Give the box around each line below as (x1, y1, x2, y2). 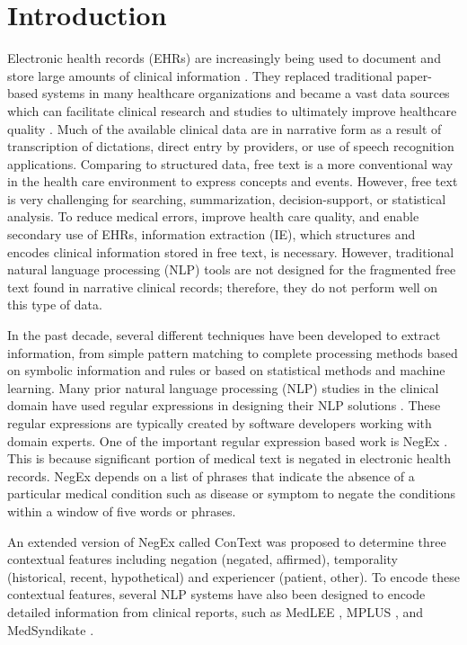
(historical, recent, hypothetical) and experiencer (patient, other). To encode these (7, 567, 460, 586)
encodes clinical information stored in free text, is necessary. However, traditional (7, 242, 454, 261)
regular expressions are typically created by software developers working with (7, 414, 432, 432)
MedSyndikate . (7, 620, 94, 639)
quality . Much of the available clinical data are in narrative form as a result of (7, 119, 442, 138)
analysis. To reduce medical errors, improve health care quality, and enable (7, 207, 419, 226)
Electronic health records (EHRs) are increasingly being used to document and (7, 49, 441, 67)
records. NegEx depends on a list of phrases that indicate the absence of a (7, 466, 415, 485)
